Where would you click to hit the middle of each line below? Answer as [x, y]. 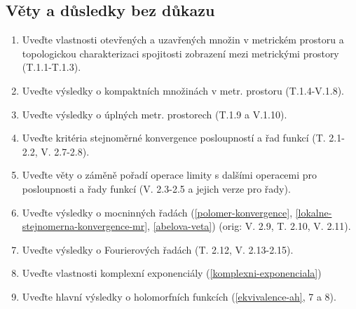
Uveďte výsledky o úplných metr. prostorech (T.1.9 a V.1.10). [155, 114]
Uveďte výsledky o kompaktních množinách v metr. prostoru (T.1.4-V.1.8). [183, 90]
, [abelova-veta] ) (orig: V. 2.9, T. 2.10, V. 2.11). [249, 226]
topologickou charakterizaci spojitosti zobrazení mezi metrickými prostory [180, 53]
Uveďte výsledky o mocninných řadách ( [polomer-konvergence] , [157, 212]
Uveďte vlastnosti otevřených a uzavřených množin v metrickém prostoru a [183, 40]
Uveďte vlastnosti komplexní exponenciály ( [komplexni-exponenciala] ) [172, 273]
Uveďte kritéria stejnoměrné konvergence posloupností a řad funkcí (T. [174, 138]
